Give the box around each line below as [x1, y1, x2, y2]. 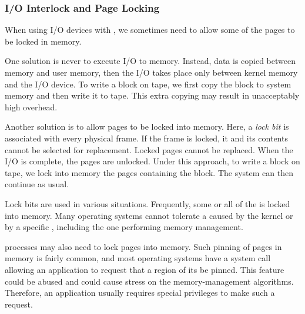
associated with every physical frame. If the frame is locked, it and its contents [5, 131, 288, 144]
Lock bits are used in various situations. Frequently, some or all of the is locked [5, 197, 290, 210]
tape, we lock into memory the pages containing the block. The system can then [5, 166, 293, 178]
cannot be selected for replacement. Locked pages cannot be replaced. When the [5, 143, 293, 156]
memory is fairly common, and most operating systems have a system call [5, 252, 271, 264]
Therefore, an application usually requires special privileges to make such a [5, 286, 275, 299]
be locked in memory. [5, 35, 82, 47]
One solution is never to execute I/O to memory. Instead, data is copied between [5, 55, 296, 67]
